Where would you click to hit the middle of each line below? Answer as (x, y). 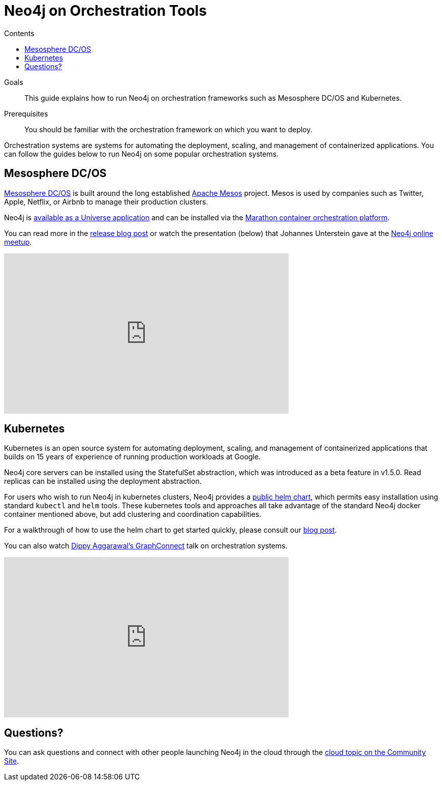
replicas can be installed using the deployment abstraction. (103, 481)
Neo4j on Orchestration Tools (105, 11)
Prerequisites (26, 113)
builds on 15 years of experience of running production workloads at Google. (132, 457)
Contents (19, 33)
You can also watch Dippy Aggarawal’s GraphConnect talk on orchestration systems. (146, 546)
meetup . (18, 242)
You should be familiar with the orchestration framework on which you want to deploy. (168, 129)
